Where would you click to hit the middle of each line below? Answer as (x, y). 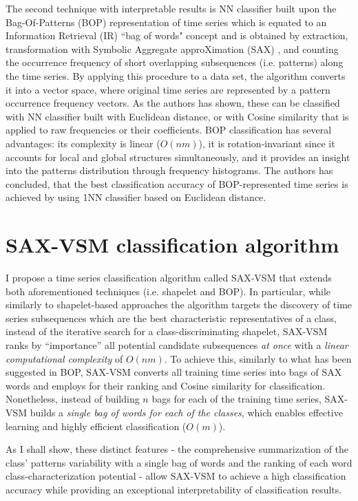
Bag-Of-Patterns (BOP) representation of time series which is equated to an (166, 22)
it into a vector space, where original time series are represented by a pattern (168, 89)
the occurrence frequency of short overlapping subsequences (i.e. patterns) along (175, 62)
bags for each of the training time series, (236, 399)
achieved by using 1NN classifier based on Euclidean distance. (136, 197)
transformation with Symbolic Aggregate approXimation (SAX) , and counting (172, 49)
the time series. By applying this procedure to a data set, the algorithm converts (176, 75)
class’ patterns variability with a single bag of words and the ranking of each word (179, 462)
